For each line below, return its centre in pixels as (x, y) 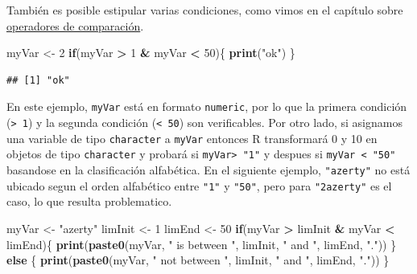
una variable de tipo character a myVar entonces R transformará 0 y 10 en (192, 138)
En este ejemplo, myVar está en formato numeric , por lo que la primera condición (207, 106)
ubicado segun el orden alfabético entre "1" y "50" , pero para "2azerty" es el (199, 185)
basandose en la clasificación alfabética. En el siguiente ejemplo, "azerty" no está (208, 170)
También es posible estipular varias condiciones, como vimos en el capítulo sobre (205, 10)
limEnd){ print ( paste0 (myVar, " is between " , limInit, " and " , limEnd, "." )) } (202, 244)
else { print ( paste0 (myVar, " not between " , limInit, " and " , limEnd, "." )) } (198, 260)
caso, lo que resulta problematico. (89, 201)
